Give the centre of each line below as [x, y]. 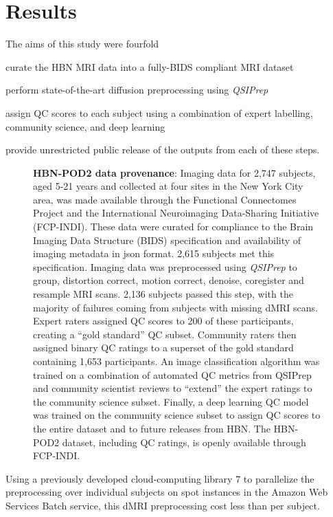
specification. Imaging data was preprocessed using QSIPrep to [165, 266]
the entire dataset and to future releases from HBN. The [152, 428]
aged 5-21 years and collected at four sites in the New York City [168, 186]
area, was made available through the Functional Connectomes [165, 199]
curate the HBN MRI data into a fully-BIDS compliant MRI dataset [150, 66]
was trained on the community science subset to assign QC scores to [177, 415]
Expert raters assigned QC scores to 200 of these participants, [163, 321]
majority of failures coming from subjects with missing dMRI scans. [176, 307]
